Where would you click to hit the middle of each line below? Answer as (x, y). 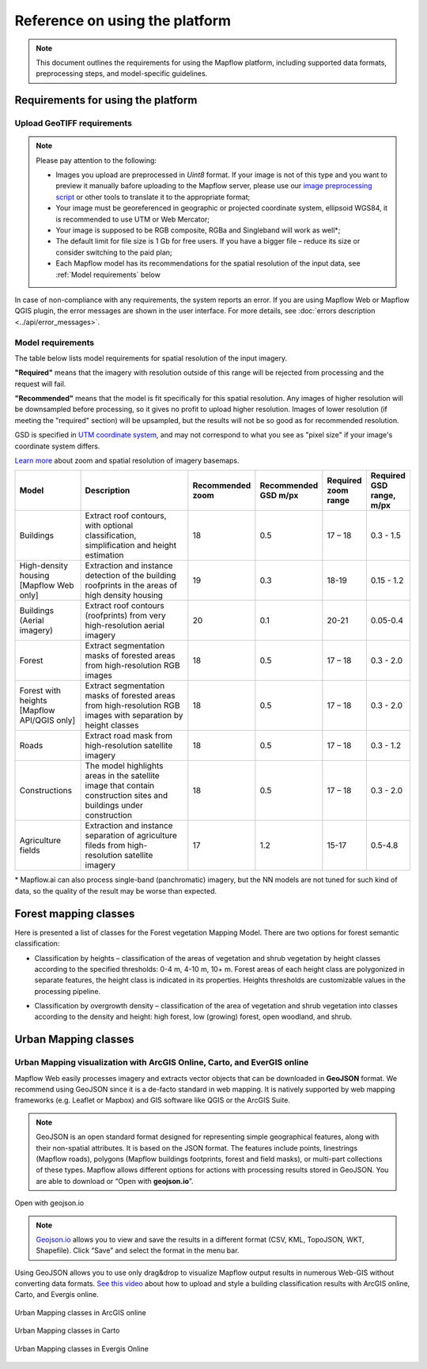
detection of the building (131, 576)
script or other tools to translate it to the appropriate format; (153, 197)
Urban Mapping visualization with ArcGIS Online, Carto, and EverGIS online (162, 1062)
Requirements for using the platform (106, 100)
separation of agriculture (131, 836)
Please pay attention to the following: (96, 160)
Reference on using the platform (123, 21)
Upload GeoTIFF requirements (73, 123)
